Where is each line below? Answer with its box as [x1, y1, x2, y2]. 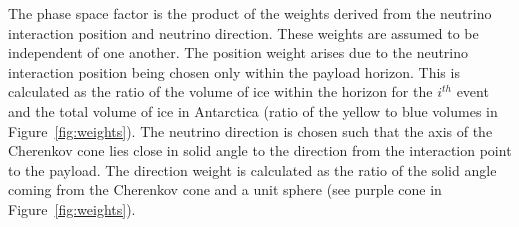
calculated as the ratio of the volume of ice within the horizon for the [8, 81, 433, 102]
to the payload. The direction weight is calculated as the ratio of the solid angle [8, 159, 497, 180]
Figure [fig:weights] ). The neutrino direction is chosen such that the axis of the [8, 120, 493, 141]
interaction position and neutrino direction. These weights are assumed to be [8, 22, 479, 43]
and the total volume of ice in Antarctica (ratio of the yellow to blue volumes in [8, 100, 498, 121]
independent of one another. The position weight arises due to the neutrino [8, 42, 469, 63]
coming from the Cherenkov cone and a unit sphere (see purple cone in [8, 179, 442, 200]
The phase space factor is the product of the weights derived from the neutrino [8, 3, 492, 23]
